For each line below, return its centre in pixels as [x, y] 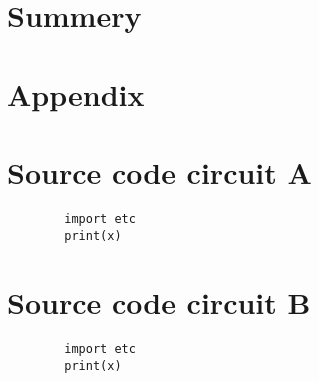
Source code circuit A [159, 171]
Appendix [76, 93]
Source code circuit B [159, 302]
